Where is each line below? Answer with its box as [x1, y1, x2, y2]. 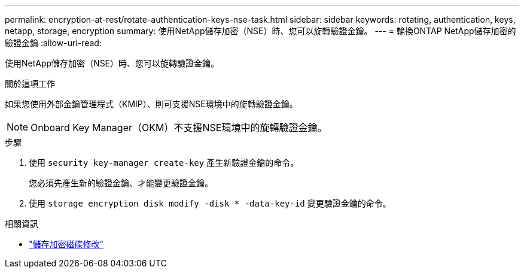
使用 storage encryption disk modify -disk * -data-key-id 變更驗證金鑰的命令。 [29, 198, 391, 208]
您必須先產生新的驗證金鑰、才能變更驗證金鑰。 [29, 178, 213, 188]
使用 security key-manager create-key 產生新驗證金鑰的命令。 [29, 157, 299, 168]
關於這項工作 [5, 78, 55, 89]
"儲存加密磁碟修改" [29, 239, 104, 249]
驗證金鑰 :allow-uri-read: [5, 38, 102, 48]
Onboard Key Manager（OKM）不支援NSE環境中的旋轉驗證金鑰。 [31, 122, 327, 134]
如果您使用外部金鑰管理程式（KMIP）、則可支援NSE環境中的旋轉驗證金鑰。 [5, 99, 298, 109]
